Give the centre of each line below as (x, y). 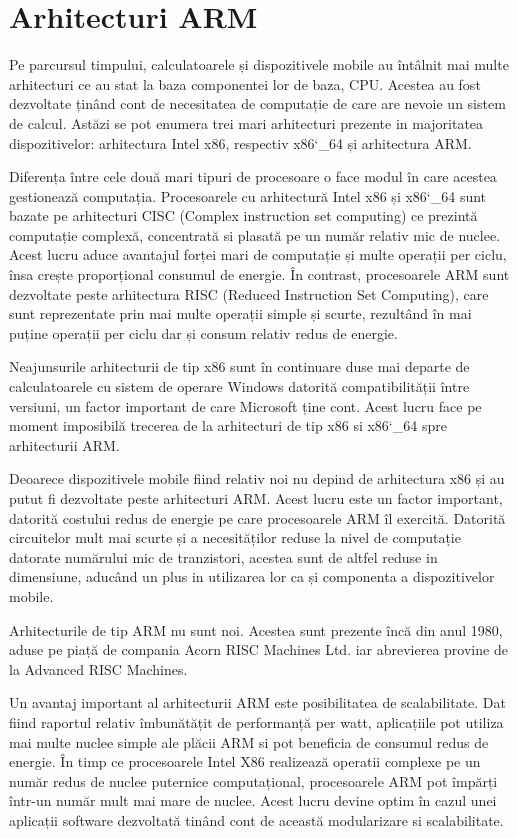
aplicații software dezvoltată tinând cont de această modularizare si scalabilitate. (256, 819)
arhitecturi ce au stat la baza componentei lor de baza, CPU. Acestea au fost (245, 83)
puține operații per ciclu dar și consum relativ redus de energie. (203, 332)
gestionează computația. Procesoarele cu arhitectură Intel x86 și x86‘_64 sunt (248, 195)
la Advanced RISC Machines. (98, 668)
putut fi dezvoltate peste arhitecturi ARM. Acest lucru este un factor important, (256, 498)
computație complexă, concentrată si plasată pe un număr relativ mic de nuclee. (255, 234)
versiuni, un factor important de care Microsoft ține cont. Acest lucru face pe (245, 405)
